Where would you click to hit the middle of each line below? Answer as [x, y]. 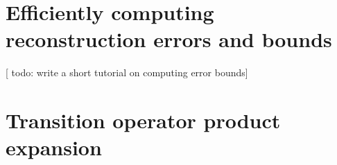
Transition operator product [143, 120]
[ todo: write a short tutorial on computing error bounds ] [127, 72]
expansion [54, 147]
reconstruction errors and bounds [169, 39]
